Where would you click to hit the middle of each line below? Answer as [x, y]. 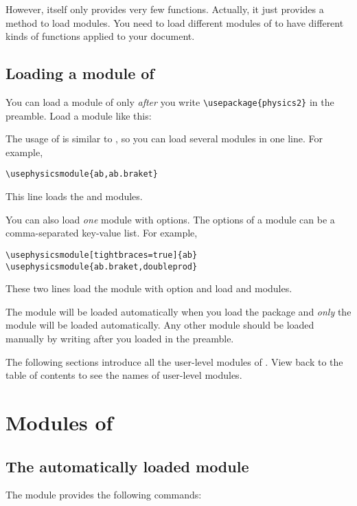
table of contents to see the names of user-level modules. [124, 375]
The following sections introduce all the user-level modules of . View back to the [174, 361]
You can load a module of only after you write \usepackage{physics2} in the [170, 101]
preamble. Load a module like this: [79, 115]
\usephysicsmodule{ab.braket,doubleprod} [102, 266]
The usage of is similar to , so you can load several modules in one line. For [164, 139]
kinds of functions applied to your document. [100, 36]
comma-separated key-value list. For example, [102, 233]
